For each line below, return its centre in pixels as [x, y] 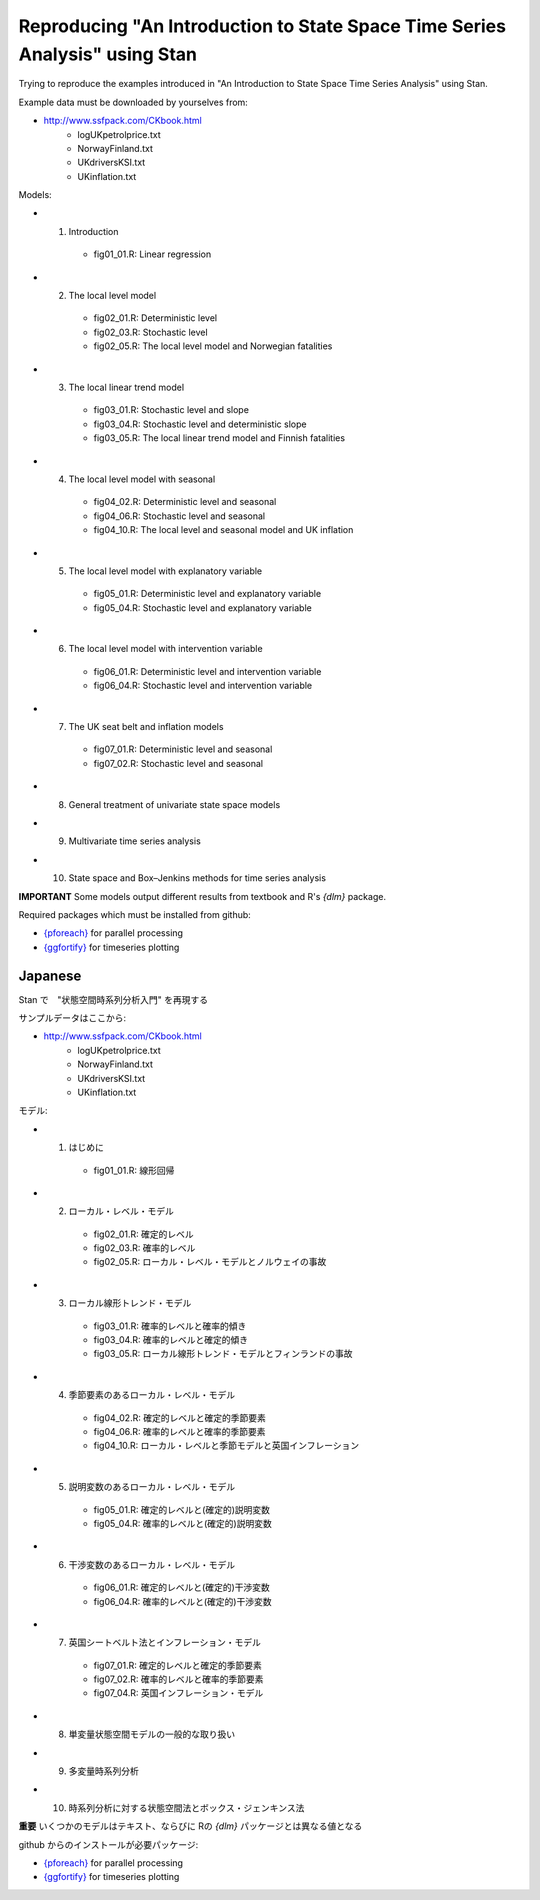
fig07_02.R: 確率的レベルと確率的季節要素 [178, 1679]
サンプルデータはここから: [72, 1018]
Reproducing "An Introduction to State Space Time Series [262, 26]
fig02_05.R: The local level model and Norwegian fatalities [213, 346]
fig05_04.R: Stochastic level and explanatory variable [202, 607]
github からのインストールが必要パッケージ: [108, 1844]
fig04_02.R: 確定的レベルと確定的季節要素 [180, 1417]
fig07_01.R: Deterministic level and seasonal [183, 749]
